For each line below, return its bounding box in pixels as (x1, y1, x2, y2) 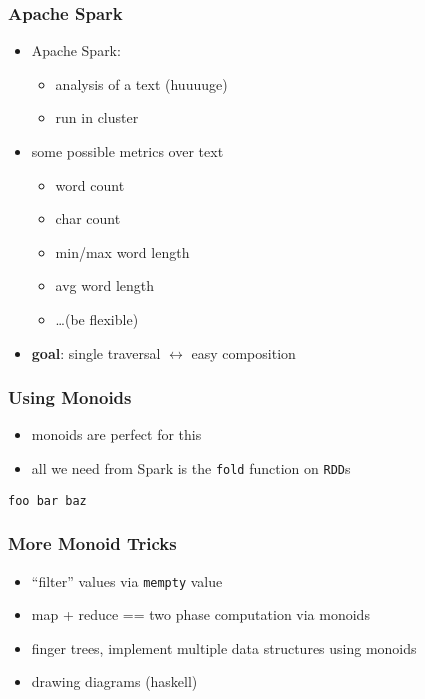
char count (55, 208, 121, 229)
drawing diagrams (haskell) (31, 671, 198, 692)
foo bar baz (8, 493, 87, 508)
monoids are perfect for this (31, 424, 202, 445)
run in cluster (55, 107, 139, 128)
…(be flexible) (55, 308, 139, 329)
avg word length (55, 275, 155, 296)
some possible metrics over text (31, 141, 224, 161)
